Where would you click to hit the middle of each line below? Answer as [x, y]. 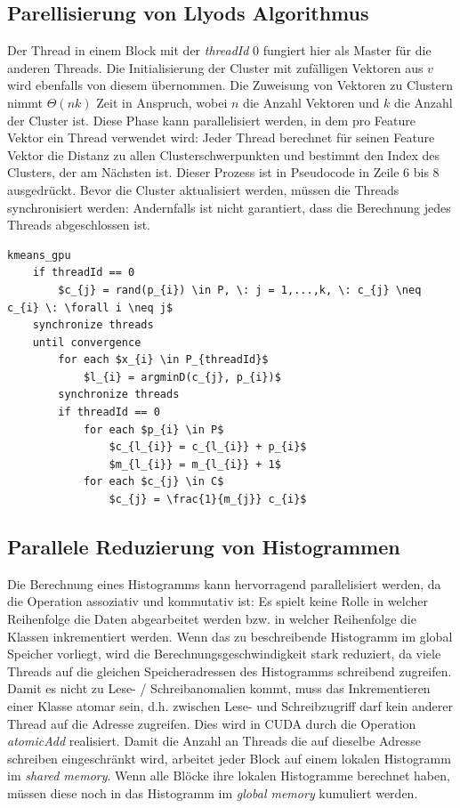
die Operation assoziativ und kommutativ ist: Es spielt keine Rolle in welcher [218, 601]
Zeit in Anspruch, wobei [162, 102]
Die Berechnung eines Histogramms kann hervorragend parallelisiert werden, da [224, 583]
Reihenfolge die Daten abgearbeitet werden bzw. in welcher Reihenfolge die [212, 619]
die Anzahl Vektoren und [311, 102]
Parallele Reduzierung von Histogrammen [204, 547]
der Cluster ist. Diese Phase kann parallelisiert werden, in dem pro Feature [211, 120]
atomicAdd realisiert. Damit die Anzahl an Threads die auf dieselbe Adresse [214, 741]
